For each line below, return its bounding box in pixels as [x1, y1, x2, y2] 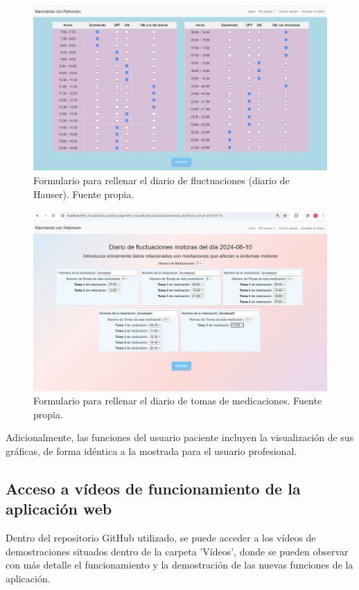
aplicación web [6, 498, 112, 519]
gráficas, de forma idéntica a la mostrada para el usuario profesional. [6, 443, 297, 458]
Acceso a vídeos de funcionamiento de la [6, 477, 301, 499]
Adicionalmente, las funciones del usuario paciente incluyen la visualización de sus [6, 430, 354, 445]
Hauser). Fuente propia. [33, 186, 134, 201]
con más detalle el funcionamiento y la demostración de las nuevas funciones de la [6, 557, 353, 572]
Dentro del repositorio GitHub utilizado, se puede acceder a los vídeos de [6, 530, 316, 545]
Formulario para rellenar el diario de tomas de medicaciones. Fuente [33, 393, 322, 408]
